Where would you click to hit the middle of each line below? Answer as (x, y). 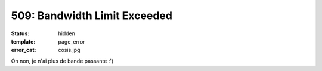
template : (23, 41)
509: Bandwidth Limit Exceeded (92, 16)
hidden (67, 33)
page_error (72, 41)
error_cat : (24, 50)
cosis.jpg (69, 50)
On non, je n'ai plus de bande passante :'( (62, 61)
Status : (20, 33)
